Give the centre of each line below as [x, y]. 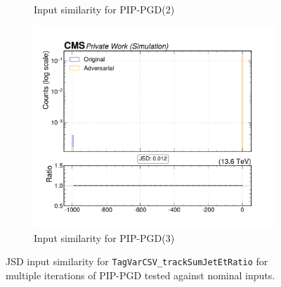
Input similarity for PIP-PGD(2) [104, 9]
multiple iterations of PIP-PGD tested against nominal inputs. [140, 275]
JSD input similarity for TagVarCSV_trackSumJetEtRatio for [137, 261]
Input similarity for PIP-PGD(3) [104, 237]
